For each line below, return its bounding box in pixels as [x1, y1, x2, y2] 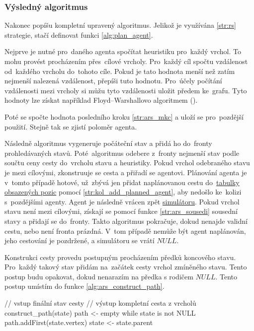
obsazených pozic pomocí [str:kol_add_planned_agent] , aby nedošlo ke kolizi [4, 187, 242, 197]
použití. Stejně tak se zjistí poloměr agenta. [4, 121, 137, 132]
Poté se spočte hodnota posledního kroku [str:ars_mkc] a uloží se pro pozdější [4, 111, 244, 122]
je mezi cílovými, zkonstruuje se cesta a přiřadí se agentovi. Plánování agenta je [4, 167, 247, 177]
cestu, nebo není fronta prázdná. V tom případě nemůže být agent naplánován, [4, 225, 246, 236]
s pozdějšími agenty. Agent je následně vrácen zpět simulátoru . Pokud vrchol [4, 196, 240, 206]
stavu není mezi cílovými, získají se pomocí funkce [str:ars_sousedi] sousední [4, 206, 238, 216]
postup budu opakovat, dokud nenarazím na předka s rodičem [4, 271, 193, 281]
